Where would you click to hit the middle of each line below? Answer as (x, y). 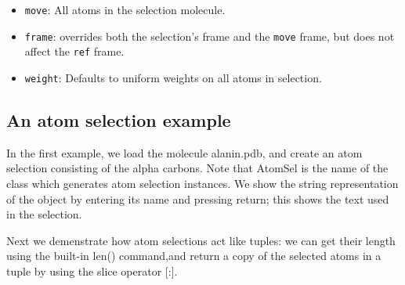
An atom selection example (119, 120)
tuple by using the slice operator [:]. (92, 271)
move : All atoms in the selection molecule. (125, 9)
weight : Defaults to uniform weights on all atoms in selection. (173, 77)
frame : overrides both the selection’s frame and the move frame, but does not (210, 36)
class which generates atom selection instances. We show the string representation (202, 184)
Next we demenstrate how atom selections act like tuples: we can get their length (201, 240)
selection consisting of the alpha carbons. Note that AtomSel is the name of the (197, 168)
